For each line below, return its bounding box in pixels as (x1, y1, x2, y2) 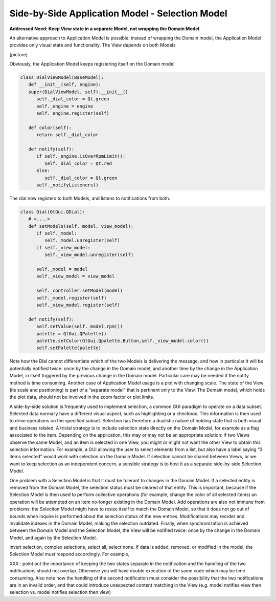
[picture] (9, 51, 28, 57)
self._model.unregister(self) (44, 238, 120, 243)
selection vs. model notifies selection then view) (9, 589, 111, 595)
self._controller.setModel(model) (36, 288, 123, 294)
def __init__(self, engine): (28, 82, 102, 88)
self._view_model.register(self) (36, 302, 120, 308)
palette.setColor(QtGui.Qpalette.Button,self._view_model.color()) (36, 338, 209, 344)
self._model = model (36, 266, 88, 272)
